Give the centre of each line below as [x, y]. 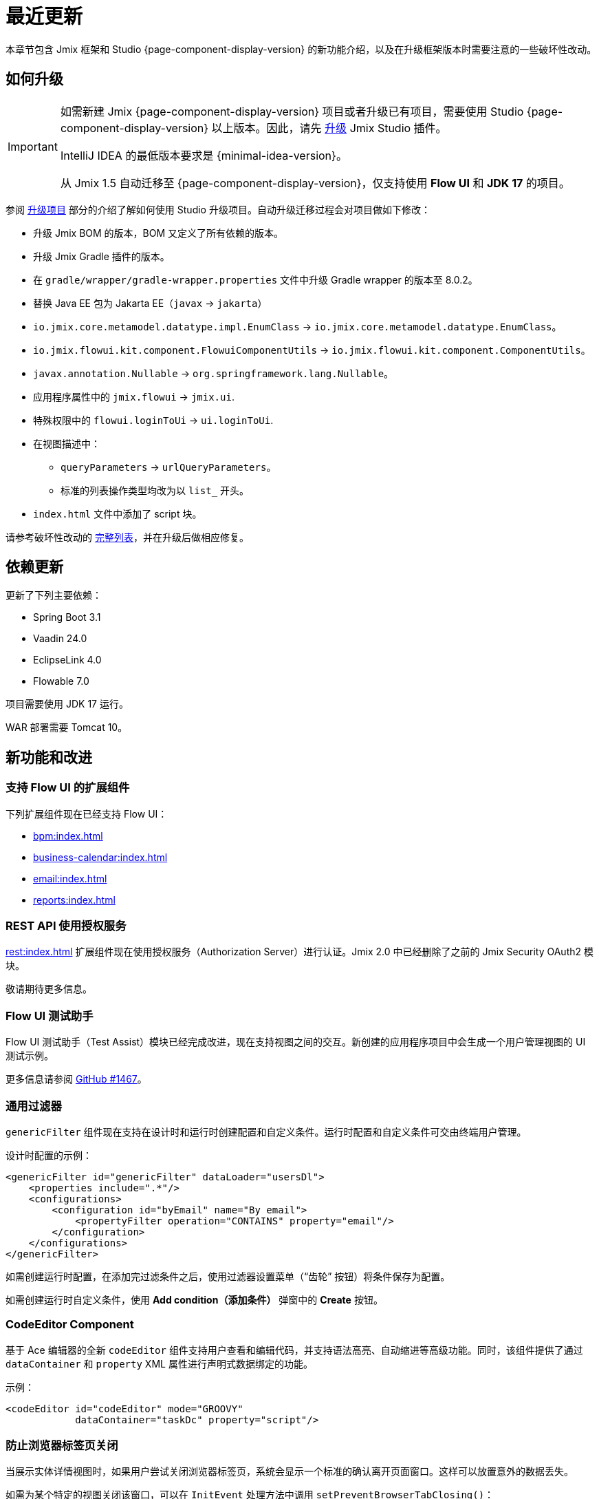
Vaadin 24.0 [60, 639]
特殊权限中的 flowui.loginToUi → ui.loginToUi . [153, 420]
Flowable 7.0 [61, 681]
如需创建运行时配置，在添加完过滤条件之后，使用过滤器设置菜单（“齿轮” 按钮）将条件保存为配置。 [228, 1276]
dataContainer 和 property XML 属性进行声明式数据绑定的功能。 [159, 1363]
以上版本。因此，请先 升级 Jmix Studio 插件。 [329, 128]
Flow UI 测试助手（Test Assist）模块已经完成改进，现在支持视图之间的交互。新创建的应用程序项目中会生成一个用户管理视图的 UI [296, 1042]
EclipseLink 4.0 [67, 660]
